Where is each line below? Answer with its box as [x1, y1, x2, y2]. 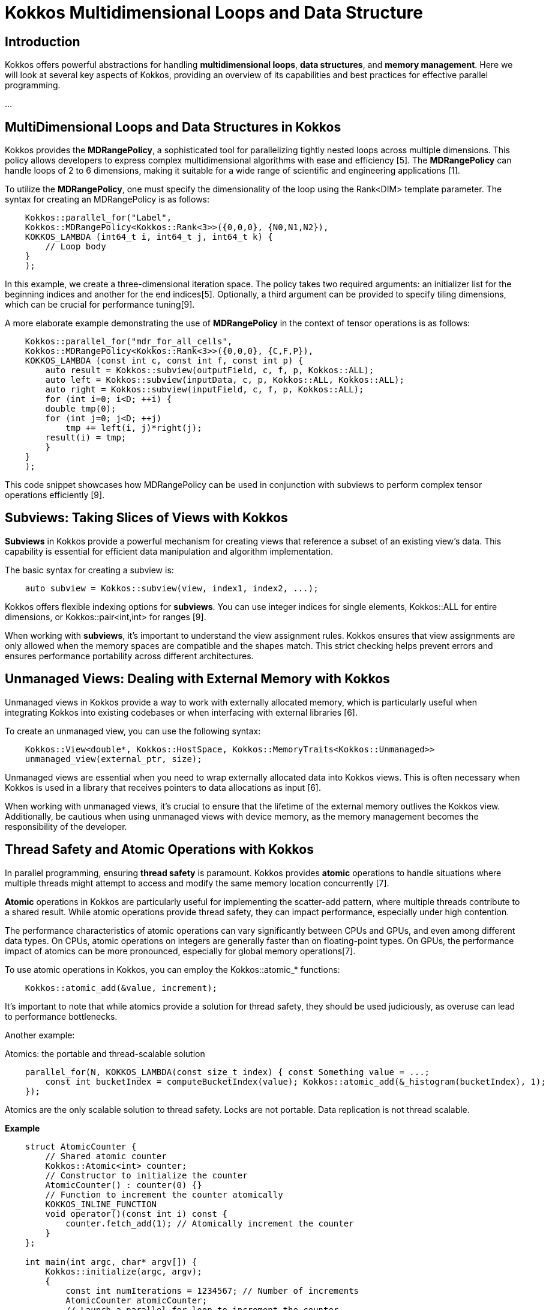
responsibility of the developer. [5, 821, 127, 832]
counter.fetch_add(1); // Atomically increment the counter [65, 1218, 354, 1228]
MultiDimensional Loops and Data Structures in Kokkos [5, 119, 341, 135]
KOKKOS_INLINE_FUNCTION [45, 1199, 157, 1209]
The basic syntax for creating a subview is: [5, 564, 174, 575]
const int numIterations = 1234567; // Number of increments [65, 1285, 359, 1296]
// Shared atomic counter [45, 1151, 167, 1161]
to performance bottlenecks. [5, 1011, 118, 1022]
